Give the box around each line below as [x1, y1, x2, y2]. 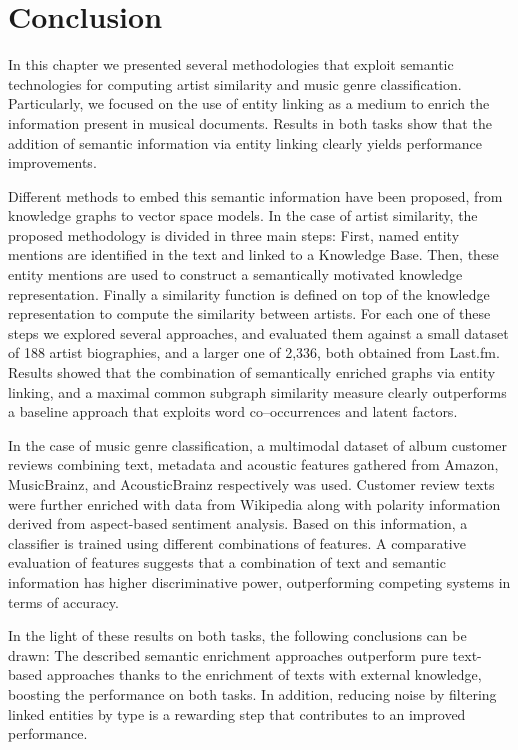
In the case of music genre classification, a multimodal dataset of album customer [8, 434, 508, 455]
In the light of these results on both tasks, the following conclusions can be [8, 625, 467, 646]
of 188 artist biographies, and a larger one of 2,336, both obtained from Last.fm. [8, 342, 500, 363]
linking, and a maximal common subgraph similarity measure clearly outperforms [8, 381, 507, 402]
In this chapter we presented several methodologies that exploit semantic [8, 54, 454, 75]
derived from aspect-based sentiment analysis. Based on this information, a [8, 513, 468, 534]
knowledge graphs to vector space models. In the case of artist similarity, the [8, 205, 478, 226]
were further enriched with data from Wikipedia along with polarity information [8, 493, 501, 514]
